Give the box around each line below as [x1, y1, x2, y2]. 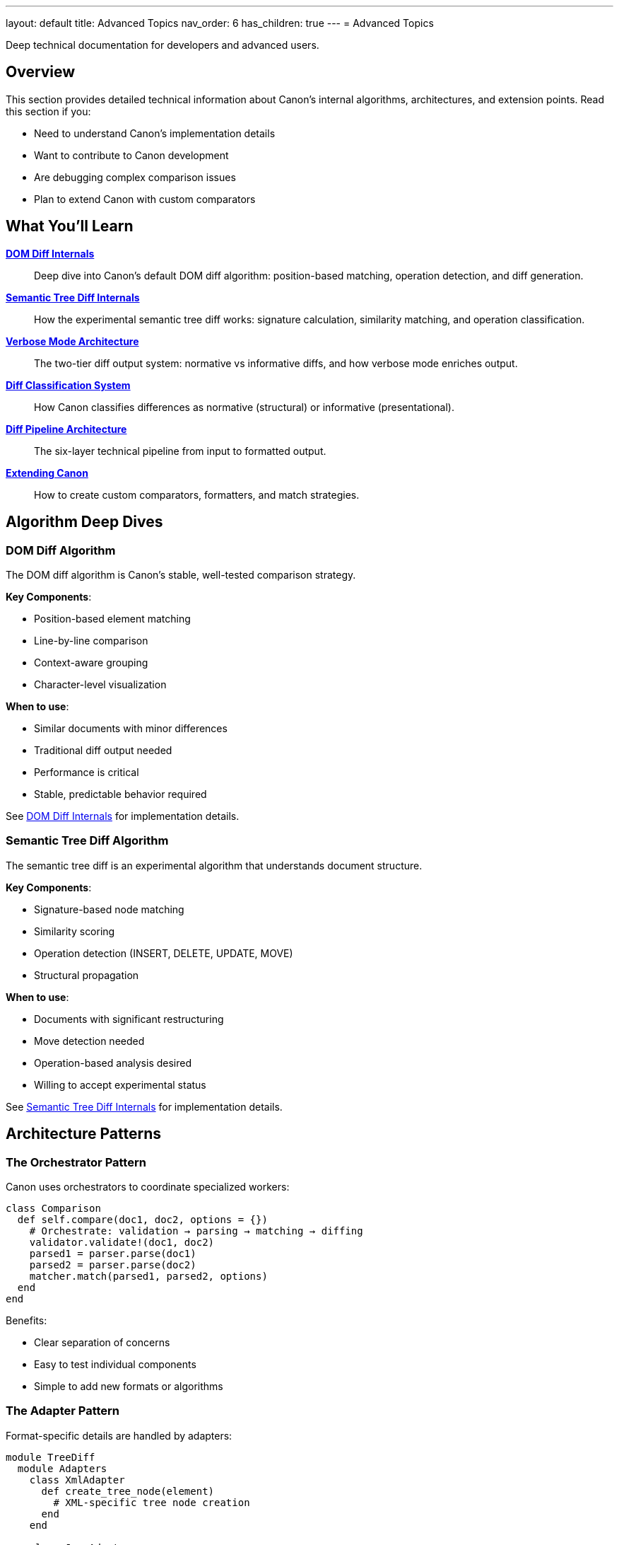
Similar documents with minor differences [34, 722, 228, 734]
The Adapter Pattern [6, 1404, 120, 1418]
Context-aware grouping [34, 656, 148, 669]
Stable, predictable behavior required [34, 787, 207, 800]
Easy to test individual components [34, 1358, 196, 1370]
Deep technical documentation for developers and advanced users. [6, 39, 319, 51]
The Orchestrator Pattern [6, 1155, 146, 1169]
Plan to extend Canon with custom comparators [34, 192, 256, 205]
